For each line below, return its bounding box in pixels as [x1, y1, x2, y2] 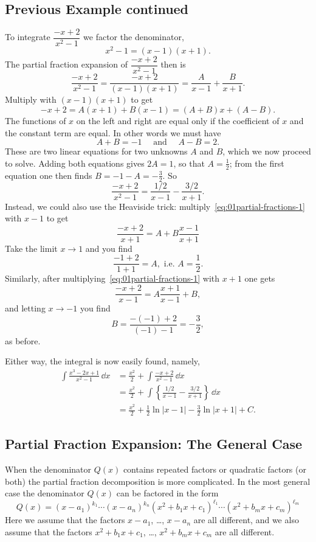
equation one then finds [5, 169, 92, 181]
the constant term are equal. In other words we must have [5, 126, 221, 139]
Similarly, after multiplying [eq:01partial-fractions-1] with [5, 272, 220, 285]
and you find [85, 241, 132, 254]
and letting [5, 302, 46, 314]
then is [160, 58, 186, 71]
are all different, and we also [193, 513, 299, 526]
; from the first [229, 156, 284, 169]
